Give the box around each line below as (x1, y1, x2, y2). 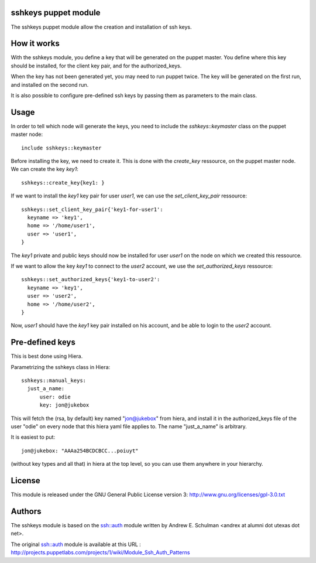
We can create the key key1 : (11, 166, 78, 173)
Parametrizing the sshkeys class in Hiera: (11, 363, 111, 370)
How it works (11, 39, 60, 49)
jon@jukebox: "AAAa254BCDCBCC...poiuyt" (21, 447, 139, 454)
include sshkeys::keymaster (21, 144, 102, 151)
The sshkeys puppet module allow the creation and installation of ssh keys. (11, 23, 192, 30)
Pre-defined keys (11, 337, 75, 347)
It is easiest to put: (11, 434, 56, 441)
